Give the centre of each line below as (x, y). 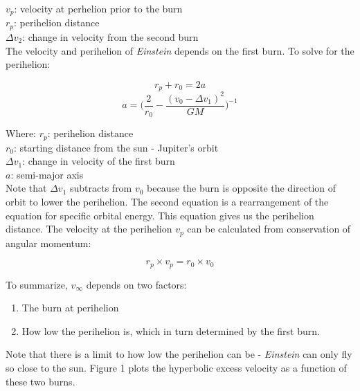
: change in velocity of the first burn (99, 161)
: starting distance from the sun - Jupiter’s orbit (116, 147)
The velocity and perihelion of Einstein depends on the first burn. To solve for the (180, 50)
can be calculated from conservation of (269, 229)
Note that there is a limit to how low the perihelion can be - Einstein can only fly (179, 354)
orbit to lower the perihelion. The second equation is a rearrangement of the (167, 201)
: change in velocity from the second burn (110, 36)
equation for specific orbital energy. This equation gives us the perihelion (160, 215)
